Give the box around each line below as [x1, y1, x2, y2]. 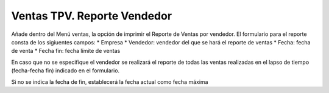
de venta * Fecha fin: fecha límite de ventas [11, 47, 121, 55]
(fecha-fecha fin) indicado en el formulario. [11, 67, 120, 74]
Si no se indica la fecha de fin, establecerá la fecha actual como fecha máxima [11, 78, 208, 85]
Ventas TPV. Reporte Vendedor [11, 9, 172, 22]
